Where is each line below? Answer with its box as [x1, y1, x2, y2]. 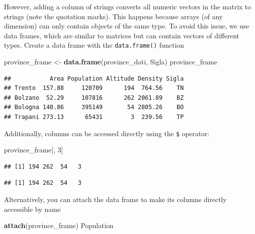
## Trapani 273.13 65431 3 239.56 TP [4, 114, 184, 120]
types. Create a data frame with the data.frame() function [4, 40, 184, 50]
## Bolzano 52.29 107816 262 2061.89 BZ [4, 94, 184, 101]
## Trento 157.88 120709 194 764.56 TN [4, 85, 184, 92]
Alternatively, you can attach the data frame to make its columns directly [4, 194, 227, 205]
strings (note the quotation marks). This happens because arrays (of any [4, 11, 223, 21]
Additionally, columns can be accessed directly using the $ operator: [4, 128, 210, 138]
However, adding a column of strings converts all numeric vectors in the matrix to [4, 1, 251, 11]
